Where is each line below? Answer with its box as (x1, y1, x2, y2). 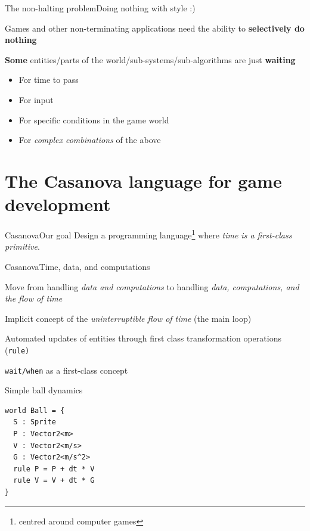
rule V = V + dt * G (13, 476, 95, 485)
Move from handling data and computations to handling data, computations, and (5, 280, 299, 293)
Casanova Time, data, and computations (5, 260, 150, 272)
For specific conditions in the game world (18, 113, 169, 126)
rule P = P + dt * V (13, 464, 95, 473)
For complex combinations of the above (18, 133, 161, 146)
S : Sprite (13, 418, 56, 427)
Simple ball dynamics (5, 384, 83, 396)
